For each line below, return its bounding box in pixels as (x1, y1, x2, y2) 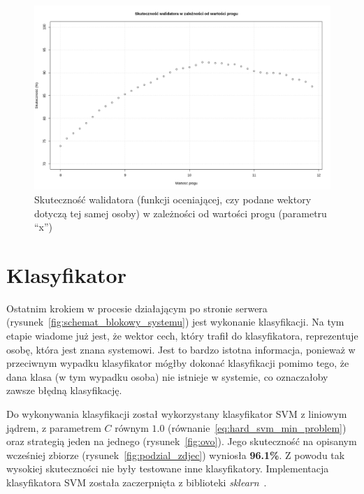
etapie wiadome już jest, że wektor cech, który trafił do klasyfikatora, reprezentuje (6, 328, 358, 343)
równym (115, 420, 149, 435)
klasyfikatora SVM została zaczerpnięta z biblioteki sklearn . (6, 474, 267, 489)
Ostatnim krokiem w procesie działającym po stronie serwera (6, 300, 268, 315)
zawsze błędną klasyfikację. (6, 383, 122, 398)
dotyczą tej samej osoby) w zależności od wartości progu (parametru (34, 205, 327, 220)
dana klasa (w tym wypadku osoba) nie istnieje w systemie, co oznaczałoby (6, 369, 328, 384)
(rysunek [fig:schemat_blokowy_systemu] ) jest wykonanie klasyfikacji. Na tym (6, 314, 344, 329)
